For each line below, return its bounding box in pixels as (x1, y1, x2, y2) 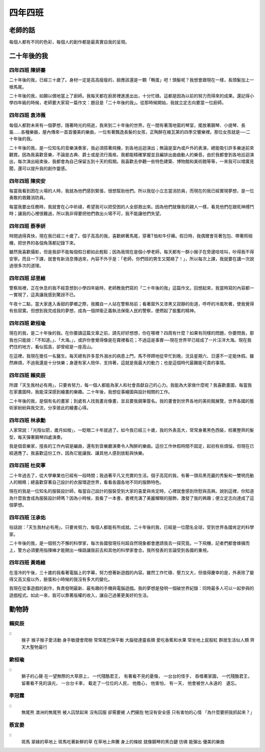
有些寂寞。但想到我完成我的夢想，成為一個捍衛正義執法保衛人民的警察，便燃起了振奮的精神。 (9, 308, 198, 314)
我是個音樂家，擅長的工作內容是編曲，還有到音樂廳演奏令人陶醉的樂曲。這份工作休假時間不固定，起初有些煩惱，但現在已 (9, 443, 254, 449)
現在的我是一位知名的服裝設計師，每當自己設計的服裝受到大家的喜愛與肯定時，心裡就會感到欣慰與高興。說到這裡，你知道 (9, 488, 254, 494)
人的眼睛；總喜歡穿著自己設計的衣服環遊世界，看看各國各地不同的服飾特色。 (9, 479, 164, 485)
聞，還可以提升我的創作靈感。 (9, 165, 70, 171)
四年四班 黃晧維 (9, 559, 46, 566)
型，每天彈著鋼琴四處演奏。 (9, 434, 65, 440)
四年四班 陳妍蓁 (9, 67, 46, 74)
